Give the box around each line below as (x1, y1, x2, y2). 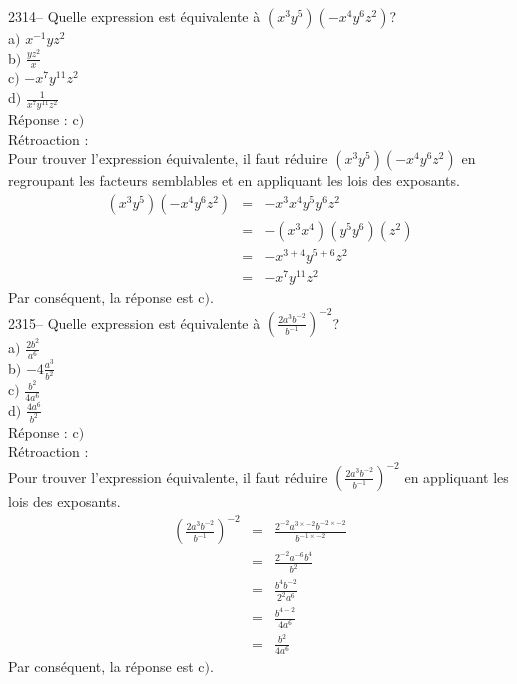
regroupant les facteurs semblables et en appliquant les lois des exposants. (8, 170, 460, 191)
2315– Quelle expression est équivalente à (8, 312, 261, 333)
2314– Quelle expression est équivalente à (8, 6, 261, 26)
